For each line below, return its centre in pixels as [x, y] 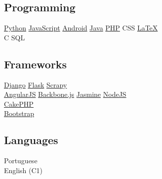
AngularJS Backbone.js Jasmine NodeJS [65, 94]
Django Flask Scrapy [36, 84]
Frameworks [36, 64]
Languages [31, 140]
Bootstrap [19, 113]
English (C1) [23, 170]
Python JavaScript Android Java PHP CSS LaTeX [81, 28]
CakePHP [19, 104]
